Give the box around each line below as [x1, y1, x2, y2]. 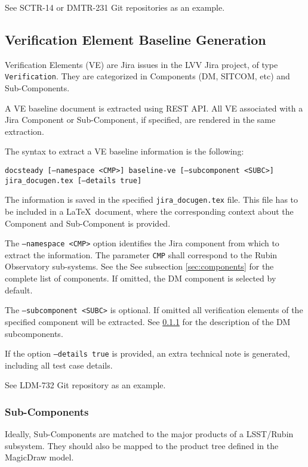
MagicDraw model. [5, 451, 74, 463]
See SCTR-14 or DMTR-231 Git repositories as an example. [5, 1, 225, 13]
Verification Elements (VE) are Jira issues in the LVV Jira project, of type [5, 58, 278, 70]
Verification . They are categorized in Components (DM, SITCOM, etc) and [5, 70, 290, 82]
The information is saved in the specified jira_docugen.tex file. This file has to [5, 193, 298, 206]
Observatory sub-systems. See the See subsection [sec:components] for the [5, 260, 274, 273]
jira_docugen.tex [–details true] [5, 176, 142, 185]
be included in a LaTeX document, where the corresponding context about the [5, 205, 294, 217]
